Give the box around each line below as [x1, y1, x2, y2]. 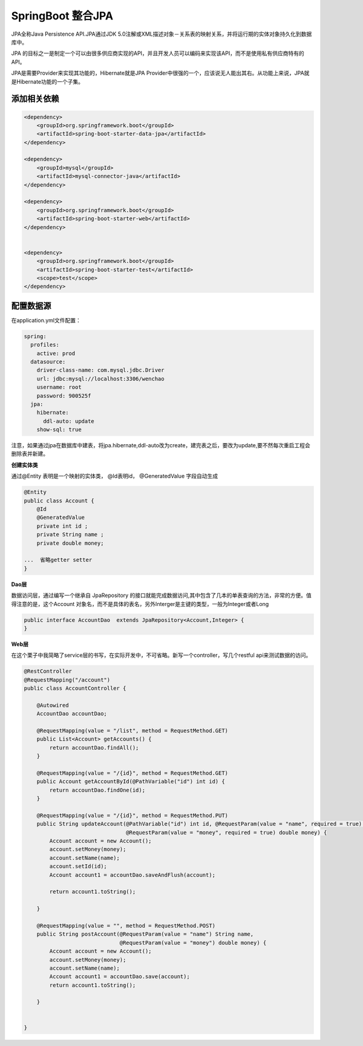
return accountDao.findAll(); [49, 744, 139, 751]
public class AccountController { [24, 685, 126, 692]
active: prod [36, 350, 76, 357]
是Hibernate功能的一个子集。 [11, 78, 84, 85]
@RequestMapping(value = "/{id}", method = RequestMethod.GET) [36, 770, 229, 776]
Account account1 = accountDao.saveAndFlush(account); [49, 871, 216, 878]
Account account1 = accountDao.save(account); [49, 973, 190, 980]
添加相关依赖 [11, 94, 59, 104]
